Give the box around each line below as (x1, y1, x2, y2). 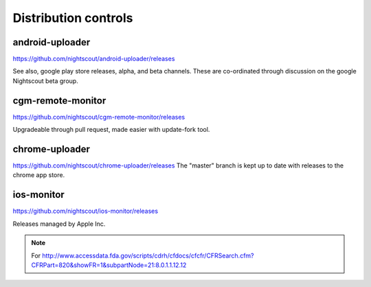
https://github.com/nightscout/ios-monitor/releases (12, 207, 158, 216)
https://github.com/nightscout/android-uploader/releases (12, 55, 175, 63)
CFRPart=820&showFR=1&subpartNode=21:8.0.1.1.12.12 (31, 261, 187, 269)
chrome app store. (12, 171, 65, 179)
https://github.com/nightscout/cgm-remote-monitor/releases (12, 113, 185, 121)
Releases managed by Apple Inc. (12, 220, 106, 228)
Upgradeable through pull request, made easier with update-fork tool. (12, 126, 210, 134)
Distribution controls (12, 10, 133, 25)
